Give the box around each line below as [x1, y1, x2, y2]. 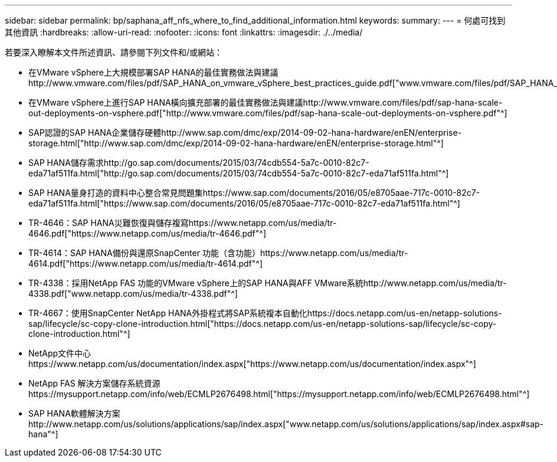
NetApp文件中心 [28, 348, 91, 358]
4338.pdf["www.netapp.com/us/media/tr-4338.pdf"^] [28, 289, 238, 299]
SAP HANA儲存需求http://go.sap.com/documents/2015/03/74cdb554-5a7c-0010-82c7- [28, 158, 369, 168]
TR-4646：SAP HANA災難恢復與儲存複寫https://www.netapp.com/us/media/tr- [28, 218, 337, 228]
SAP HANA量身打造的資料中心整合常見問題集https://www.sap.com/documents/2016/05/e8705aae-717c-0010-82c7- [28, 188, 480, 198]
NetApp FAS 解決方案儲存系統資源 [28, 378, 160, 388]
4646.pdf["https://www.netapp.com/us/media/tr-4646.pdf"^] [28, 228, 266, 238]
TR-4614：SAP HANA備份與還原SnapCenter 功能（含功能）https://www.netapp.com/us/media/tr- [28, 248, 408, 258]
